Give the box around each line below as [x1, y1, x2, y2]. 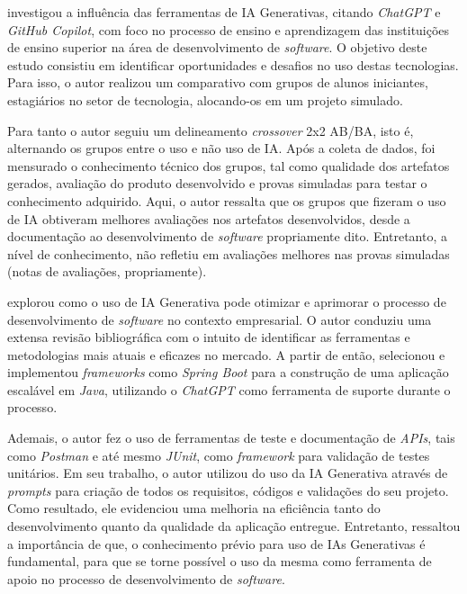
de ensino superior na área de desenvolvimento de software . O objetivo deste [7, 38, 427, 57]
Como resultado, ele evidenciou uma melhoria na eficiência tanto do [7, 499, 381, 517]
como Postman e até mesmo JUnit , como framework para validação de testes [7, 445, 430, 464]
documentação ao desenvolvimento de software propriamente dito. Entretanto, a [7, 227, 447, 246]
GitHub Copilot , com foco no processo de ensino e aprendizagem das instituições [7, 20, 450, 39]
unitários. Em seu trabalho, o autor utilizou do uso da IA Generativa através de [7, 463, 448, 482]
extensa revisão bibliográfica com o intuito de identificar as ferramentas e [7, 328, 410, 346]
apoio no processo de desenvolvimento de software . [7, 569, 285, 588]
